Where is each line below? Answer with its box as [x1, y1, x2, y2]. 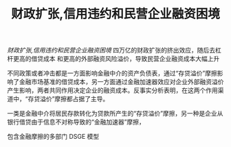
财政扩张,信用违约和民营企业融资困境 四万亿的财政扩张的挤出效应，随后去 [7, 46, 215, 55]
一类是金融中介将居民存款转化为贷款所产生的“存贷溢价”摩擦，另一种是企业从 [7, 109, 223, 118]
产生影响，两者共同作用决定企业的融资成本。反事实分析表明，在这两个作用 [7, 86, 218, 94]
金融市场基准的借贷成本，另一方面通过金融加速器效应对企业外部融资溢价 [19, 78, 224, 86]
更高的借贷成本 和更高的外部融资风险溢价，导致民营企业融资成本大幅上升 [12, 55, 220, 63]
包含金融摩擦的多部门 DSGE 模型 [7, 133, 100, 141]
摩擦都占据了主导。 [54, 95, 109, 103]
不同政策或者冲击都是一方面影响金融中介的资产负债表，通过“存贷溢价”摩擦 [7, 69, 218, 77]
